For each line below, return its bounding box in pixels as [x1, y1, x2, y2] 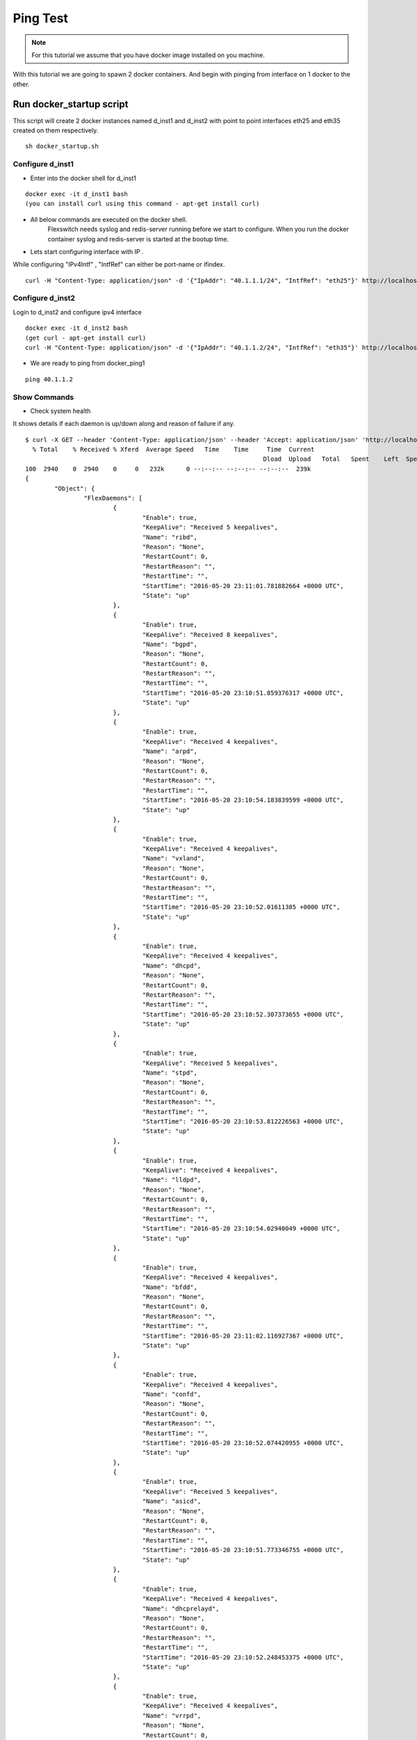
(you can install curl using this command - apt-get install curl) [25, 200, 260, 208]
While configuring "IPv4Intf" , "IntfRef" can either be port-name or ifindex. [13, 260, 225, 269]
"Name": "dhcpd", [142, 961, 202, 970]
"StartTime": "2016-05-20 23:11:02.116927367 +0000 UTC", [142, 1331, 344, 1340]
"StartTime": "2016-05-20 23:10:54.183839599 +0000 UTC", [142, 796, 344, 804]
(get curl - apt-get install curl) [25, 334, 147, 342]
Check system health [30, 406, 91, 415]
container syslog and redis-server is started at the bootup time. [47, 235, 229, 243]
